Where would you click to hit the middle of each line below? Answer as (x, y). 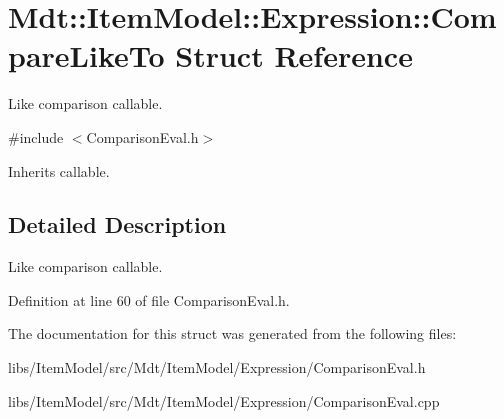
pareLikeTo (86, 55)
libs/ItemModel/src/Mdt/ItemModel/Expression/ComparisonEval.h (217, 367)
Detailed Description (117, 224)
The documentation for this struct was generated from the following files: (232, 333)
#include (36, 136)
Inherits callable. (59, 170)
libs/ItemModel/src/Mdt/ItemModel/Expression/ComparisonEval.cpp (224, 400)
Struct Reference (294, 55)
